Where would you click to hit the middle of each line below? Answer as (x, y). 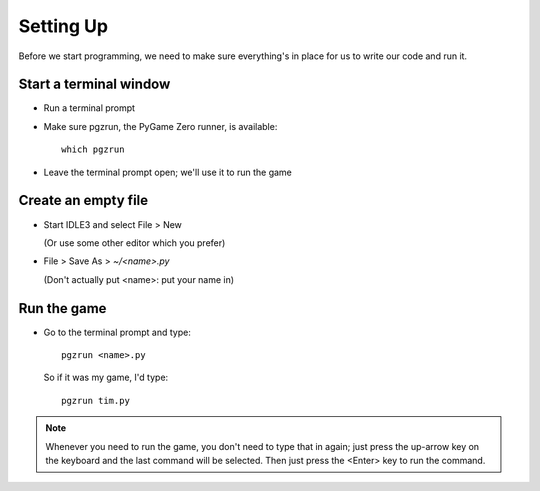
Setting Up (63, 26)
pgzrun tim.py (95, 400)
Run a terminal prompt (89, 108)
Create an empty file (83, 200)
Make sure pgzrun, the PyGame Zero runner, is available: (160, 126)
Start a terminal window (94, 84)
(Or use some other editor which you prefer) (134, 242)
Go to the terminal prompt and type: (117, 332)
